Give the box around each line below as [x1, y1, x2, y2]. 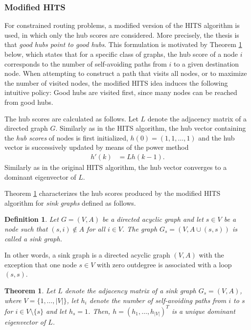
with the [199, 250, 224, 260]
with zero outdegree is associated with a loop [96, 259, 232, 269]
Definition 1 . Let [4, 214, 59, 224]
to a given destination [173, 58, 239, 69]
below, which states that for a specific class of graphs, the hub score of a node [4, 49, 238, 59]
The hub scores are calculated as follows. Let [4, 113, 138, 123]
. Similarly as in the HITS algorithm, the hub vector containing [55, 123, 246, 133]
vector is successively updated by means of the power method [4, 142, 189, 152]
